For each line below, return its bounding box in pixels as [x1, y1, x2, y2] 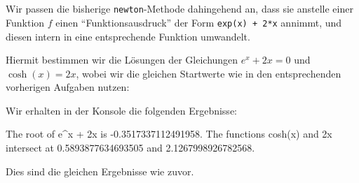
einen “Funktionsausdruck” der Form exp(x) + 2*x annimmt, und [55, 15, 342, 29]
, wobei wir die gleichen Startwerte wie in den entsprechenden [76, 66, 341, 80]
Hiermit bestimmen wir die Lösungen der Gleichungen [6, 52, 238, 67]
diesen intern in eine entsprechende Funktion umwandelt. [6, 29, 250, 43]
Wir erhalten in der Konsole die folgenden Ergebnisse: [6, 103, 237, 117]
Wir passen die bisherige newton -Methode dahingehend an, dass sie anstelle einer [6, 1, 353, 16]
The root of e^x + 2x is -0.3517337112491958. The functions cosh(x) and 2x [6, 126, 332, 141]
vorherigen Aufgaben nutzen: [6, 80, 130, 94]
